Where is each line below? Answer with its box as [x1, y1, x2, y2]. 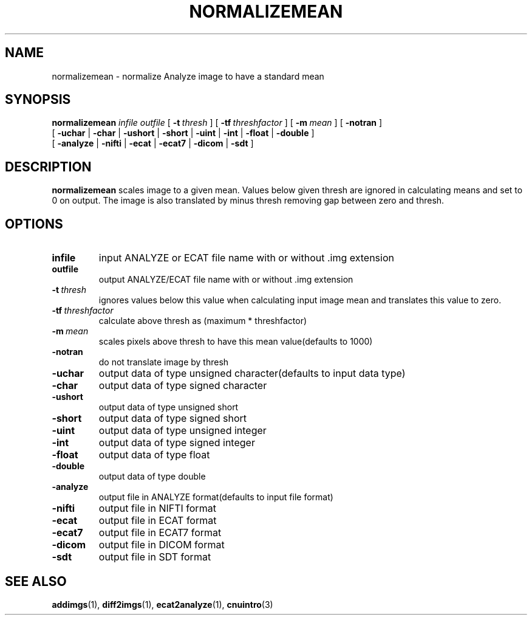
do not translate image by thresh [98, 357, 229, 368]
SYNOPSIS [5, 92, 71, 108]
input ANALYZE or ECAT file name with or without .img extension [98, 252, 394, 264]
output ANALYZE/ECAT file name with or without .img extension [98, 274, 353, 285]
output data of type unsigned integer [98, 424, 267, 437]
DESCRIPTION [5, 159, 92, 174]
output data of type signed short [98, 412, 247, 425]
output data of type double [98, 471, 206, 482]
